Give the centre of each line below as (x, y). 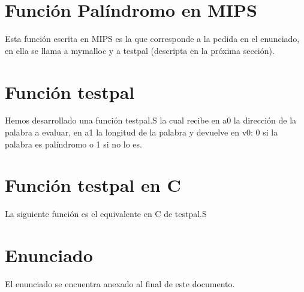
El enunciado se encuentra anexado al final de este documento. (120, 284)
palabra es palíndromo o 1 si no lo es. (73, 144)
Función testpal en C (93, 185)
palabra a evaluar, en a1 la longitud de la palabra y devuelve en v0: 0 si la (142, 132)
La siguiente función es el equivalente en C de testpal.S (106, 214)
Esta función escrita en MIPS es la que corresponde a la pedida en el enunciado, (152, 39)
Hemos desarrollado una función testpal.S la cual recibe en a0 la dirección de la (151, 120)
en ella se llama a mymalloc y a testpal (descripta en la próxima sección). (140, 50)
